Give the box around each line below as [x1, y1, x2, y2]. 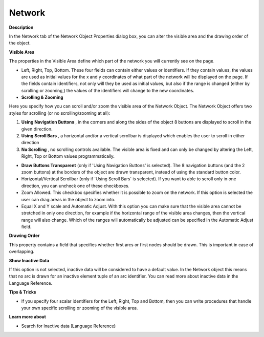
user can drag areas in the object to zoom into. [21, 196, 116, 202]
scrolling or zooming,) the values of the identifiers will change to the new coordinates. [21, 87, 195, 93]
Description [9, 24, 34, 30]
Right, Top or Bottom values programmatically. [21, 153, 115, 159]
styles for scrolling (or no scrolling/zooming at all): [9, 110, 110, 116]
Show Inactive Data [9, 257, 49, 263]
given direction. [21, 126, 53, 132]
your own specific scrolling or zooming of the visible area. [21, 305, 138, 311]
